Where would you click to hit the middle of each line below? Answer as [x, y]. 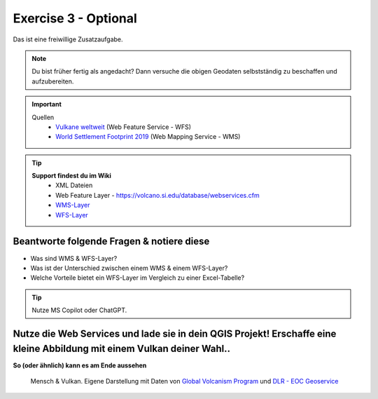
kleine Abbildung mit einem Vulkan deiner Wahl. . [122, 348]
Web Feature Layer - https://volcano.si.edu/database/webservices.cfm [157, 195]
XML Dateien [74, 185]
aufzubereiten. [53, 81]
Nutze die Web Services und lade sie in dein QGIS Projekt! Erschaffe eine [175, 333]
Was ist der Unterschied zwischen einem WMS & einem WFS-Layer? [129, 268]
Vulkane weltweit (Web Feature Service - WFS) [124, 127]
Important [47, 104]
